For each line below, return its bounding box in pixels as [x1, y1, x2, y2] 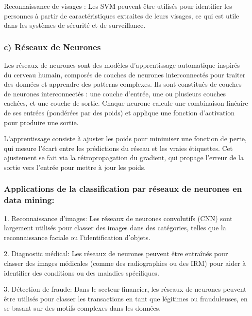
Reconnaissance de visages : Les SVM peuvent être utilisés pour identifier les [4, 1, 232, 11]
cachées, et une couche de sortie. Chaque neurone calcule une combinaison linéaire [4, 98, 248, 108]
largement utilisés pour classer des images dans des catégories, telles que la [4, 223, 226, 233]
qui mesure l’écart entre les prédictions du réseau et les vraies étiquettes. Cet [4, 143, 233, 153]
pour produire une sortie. [4, 117, 79, 127]
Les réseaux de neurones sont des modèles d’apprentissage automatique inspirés [4, 60, 240, 70]
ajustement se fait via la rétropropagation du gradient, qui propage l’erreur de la [4, 152, 244, 163]
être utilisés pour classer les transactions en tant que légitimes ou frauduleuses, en [4, 293, 248, 303]
